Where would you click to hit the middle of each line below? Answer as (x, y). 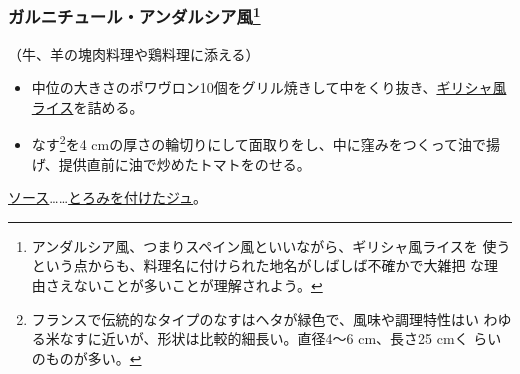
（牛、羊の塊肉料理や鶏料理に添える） (134, 53)
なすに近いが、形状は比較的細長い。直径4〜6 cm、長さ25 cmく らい (280, 338)
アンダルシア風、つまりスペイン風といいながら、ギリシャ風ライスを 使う (271, 245)
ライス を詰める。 (87, 106)
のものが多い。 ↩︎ (86, 357)
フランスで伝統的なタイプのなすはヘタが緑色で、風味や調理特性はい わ (264, 318)
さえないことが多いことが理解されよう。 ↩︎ (184, 285)
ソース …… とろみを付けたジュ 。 (108, 197)
